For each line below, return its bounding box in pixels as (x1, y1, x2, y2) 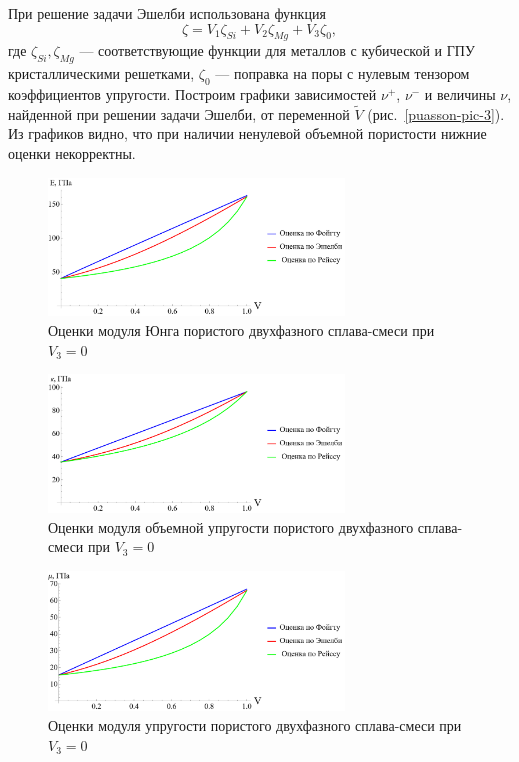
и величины (424, 83, 496, 104)
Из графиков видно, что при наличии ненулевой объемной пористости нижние (8, 123, 487, 144)
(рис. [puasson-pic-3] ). (367, 103, 505, 124)
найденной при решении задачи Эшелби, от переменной (8, 103, 350, 124)
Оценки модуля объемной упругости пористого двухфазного (48, 516, 414, 537)
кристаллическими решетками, (8, 63, 195, 84)
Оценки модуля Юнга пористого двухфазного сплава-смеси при (48, 320, 435, 340)
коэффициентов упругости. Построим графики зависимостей (8, 83, 377, 104)
